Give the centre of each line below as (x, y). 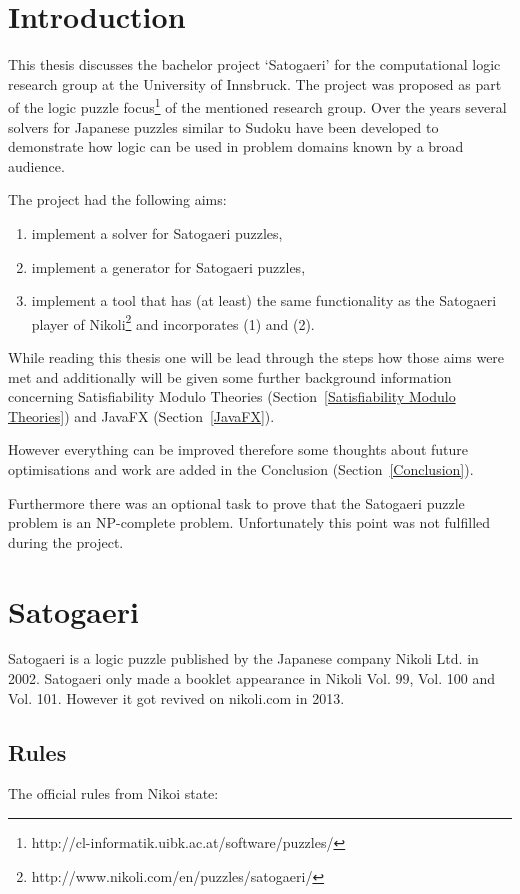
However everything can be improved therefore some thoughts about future (238, 449)
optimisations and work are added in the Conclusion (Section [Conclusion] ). (241, 468)
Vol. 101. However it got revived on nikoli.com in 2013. (176, 697)
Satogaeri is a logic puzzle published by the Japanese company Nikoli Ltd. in (243, 658)
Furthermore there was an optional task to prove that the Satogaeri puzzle (236, 502)
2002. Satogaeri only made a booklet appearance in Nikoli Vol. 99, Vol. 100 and (252, 678)
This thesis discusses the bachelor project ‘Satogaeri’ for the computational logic (254, 64)
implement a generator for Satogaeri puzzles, (168, 266)
